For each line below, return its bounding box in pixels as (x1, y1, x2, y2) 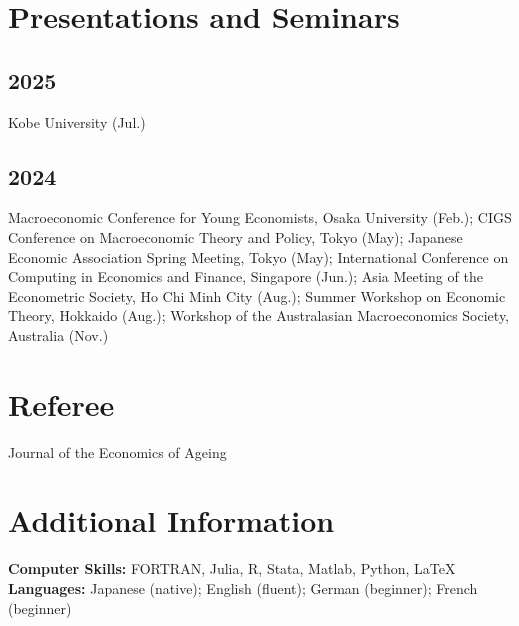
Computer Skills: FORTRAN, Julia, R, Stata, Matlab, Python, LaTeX (8, 558, 456, 579)
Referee (8, 383, 115, 424)
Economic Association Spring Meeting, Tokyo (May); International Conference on (8, 246, 509, 267)
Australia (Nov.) (8, 324, 109, 345)
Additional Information (8, 500, 335, 541)
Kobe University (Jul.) (8, 111, 146, 132)
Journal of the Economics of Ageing (8, 441, 227, 462)
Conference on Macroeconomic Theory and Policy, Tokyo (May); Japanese (8, 226, 463, 247)
